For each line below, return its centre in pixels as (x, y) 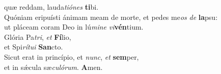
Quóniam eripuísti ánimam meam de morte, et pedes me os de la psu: (111, 17)
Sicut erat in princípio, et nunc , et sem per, (72, 56)
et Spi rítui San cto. (34, 47)
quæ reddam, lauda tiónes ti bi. (51, 7)
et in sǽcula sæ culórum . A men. (53, 67)
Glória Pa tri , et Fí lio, (38, 36)
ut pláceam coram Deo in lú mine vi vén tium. (74, 27)
